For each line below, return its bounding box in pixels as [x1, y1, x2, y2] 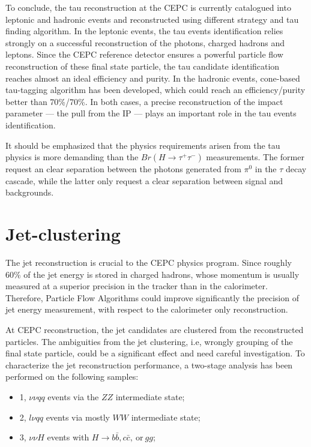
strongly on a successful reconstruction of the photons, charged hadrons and [5, 36, 285, 49]
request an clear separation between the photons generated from [5, 163, 241, 175]
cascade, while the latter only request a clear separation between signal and [5, 174, 283, 187]
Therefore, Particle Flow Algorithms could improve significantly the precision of [5, 291, 299, 304]
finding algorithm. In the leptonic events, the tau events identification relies [5, 25, 283, 37]
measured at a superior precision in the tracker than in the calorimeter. [5, 280, 268, 292]
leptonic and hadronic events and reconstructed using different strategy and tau [5, 13, 299, 25]
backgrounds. [5, 186, 54, 199]
